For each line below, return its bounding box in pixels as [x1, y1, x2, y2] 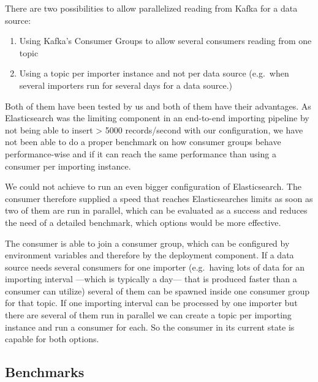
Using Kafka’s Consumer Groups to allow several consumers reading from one [19, 34, 312, 47]
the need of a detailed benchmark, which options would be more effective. [5, 215, 281, 228]
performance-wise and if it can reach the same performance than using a [5, 147, 276, 160]
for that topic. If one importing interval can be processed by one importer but [5, 296, 298, 309]
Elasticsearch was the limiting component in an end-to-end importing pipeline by [5, 111, 309, 124]
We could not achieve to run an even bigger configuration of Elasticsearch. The [5, 180, 301, 193]
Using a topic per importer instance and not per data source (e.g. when [19, 67, 289, 80]
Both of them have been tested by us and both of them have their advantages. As [5, 99, 311, 112]
